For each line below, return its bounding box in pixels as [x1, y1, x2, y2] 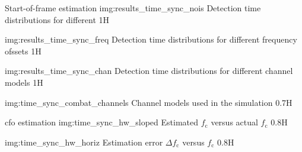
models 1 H [5, 76, 43, 88]
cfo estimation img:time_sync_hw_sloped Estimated [5, 116, 199, 128]
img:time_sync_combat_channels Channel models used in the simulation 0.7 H [5, 96, 293, 108]
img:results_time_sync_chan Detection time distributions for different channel [5, 64, 293, 77]
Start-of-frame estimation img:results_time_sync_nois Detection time [5, 2, 261, 14]
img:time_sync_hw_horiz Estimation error [5, 135, 163, 148]
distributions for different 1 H [5, 13, 110, 25]
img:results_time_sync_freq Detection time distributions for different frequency [5, 33, 297, 46]
